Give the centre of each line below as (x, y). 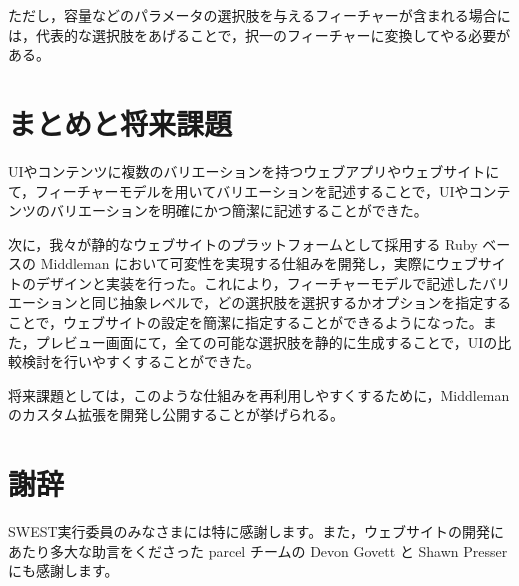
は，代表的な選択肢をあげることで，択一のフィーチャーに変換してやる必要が (259, 34)
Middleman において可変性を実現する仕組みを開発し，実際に (238, 263)
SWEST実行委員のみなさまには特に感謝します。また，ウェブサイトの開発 (249, 531)
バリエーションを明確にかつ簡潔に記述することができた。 (238, 210)
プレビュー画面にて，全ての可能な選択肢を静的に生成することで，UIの (266, 341)
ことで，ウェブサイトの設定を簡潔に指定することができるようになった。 (245, 322)
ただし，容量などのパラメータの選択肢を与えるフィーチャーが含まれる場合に (259, 15)
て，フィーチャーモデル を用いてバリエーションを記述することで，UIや (238, 190)
